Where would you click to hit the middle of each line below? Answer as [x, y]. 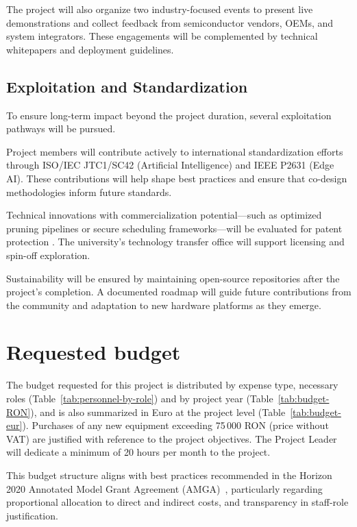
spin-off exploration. [48, 255]
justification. [32, 515]
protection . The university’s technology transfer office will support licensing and [175, 242]
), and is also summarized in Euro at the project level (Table [158, 412]
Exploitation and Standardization [127, 86]
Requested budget [94, 352]
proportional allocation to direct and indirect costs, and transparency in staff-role [177, 502]
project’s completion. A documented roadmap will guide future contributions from [179, 292]
